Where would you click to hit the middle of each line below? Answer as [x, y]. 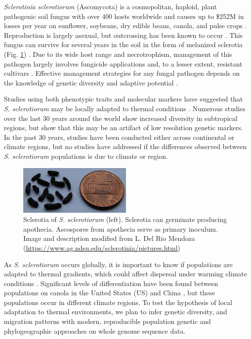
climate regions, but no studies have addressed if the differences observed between [125, 146]
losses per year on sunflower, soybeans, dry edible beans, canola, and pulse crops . [125, 25]
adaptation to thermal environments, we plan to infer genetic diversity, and [116, 312]
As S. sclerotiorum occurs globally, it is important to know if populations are [118, 264]
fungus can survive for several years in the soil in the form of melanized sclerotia [123, 44]
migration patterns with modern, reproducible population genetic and [107, 321]
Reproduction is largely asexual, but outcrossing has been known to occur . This [123, 35]
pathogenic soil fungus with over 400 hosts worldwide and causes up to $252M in [124, 16]
